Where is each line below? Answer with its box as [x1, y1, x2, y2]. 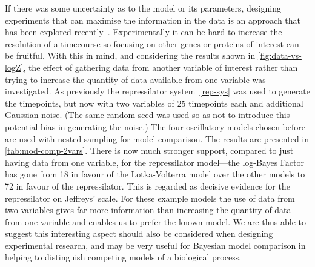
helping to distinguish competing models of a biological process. [5, 251, 242, 263]
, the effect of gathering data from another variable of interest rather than [23, 61, 298, 73]
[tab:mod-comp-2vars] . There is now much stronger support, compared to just [5, 144, 294, 157]
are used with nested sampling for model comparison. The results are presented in [5, 132, 310, 145]
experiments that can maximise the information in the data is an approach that [5, 13, 301, 26]
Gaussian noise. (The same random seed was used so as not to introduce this [5, 108, 290, 121]
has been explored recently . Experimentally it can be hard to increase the [5, 25, 282, 38]
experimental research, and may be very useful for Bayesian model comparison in [5, 239, 306, 251]
